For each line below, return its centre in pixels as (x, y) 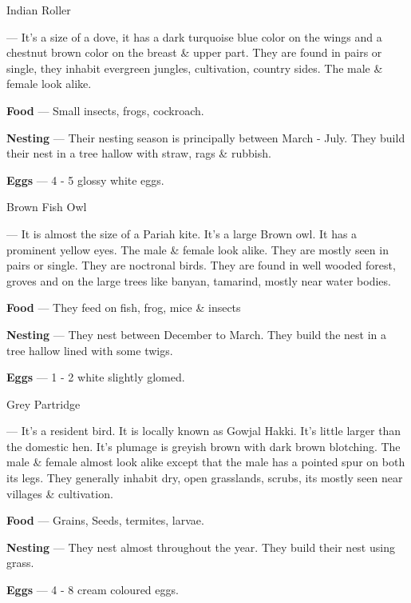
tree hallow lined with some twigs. (90, 350)
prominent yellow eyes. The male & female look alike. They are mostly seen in (198, 249)
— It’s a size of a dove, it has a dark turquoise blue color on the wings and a (194, 36)
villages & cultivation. (60, 493)
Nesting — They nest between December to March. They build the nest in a (196, 334)
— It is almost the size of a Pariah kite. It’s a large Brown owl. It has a (182, 233)
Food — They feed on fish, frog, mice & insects (124, 307)
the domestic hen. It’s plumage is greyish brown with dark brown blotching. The (204, 446)
